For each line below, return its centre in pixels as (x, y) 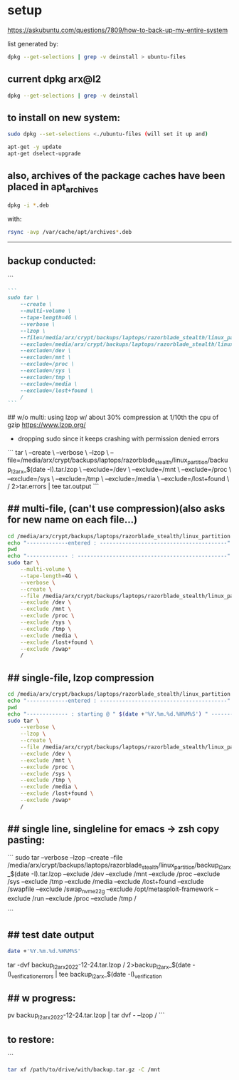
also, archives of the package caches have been (116, 176)
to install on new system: (64, 117)
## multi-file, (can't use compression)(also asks (116, 509)
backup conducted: (52, 261)
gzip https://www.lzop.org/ (47, 425)
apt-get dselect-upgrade (44, 154)
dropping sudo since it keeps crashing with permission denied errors (118, 439)
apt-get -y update (34, 147)
